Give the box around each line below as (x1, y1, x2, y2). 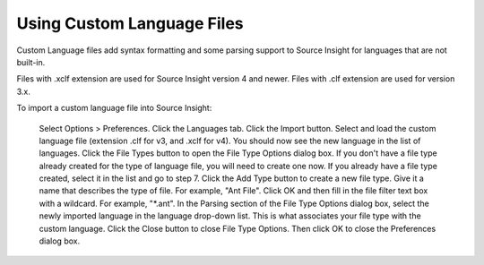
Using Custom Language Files (16, 13, 244, 33)
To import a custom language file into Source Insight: (16, 103, 212, 114)
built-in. (16, 56, 46, 67)
